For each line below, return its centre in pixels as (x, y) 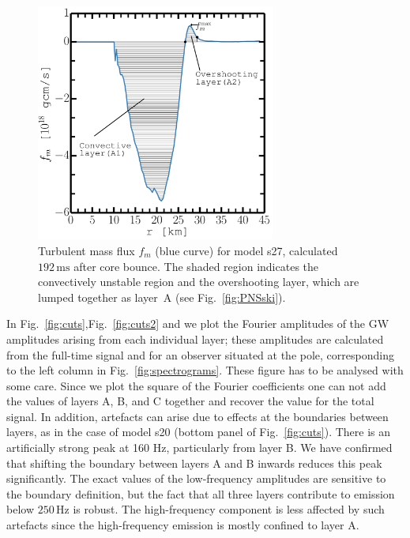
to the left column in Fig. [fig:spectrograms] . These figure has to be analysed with (205, 370)
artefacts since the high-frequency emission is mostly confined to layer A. (183, 525)
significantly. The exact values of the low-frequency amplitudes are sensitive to (196, 478)
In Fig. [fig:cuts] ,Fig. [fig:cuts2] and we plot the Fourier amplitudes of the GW (198, 324)
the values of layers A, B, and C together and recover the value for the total (190, 401)
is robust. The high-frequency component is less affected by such (229, 509)
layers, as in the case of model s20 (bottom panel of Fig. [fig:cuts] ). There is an (199, 432)
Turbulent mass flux (87, 250)
